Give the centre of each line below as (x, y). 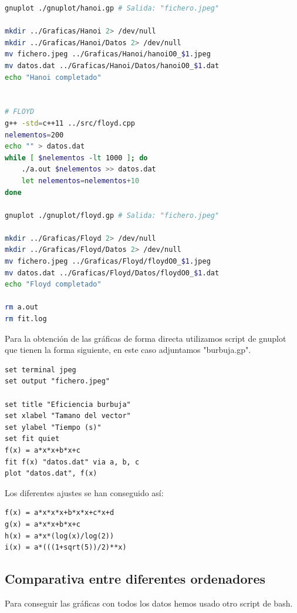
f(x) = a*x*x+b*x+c (43, 450)
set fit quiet (32, 439)
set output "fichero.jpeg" (57, 381)
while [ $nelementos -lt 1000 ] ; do (76, 158)
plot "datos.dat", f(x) (51, 474)
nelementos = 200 (34, 135)
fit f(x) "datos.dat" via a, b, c (72, 462)
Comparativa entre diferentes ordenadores (135, 579)
